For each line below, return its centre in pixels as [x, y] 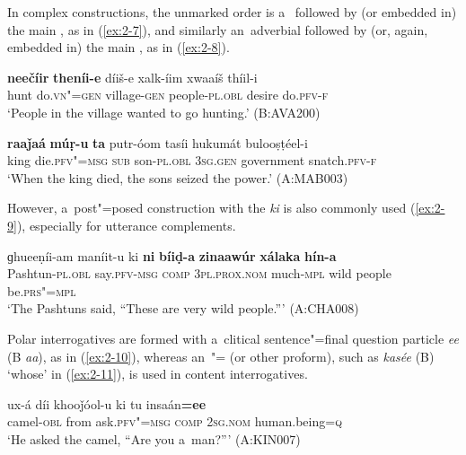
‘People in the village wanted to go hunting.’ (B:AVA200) [164, 112]
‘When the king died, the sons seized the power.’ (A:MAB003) [178, 177]
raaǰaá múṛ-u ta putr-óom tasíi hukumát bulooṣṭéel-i [158, 142]
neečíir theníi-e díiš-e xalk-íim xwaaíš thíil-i [132, 77]
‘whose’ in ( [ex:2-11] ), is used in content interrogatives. [158, 374]
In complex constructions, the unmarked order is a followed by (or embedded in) [232, 12]
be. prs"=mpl [42, 290]
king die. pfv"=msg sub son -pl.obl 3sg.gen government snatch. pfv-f [192, 160]
